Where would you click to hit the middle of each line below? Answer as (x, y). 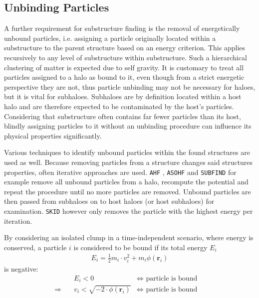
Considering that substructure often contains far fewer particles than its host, (123, 116)
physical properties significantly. (53, 135)
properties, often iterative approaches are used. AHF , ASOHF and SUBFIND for (120, 172)
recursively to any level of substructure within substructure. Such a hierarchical (126, 57)
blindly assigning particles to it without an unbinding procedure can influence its (128, 126)
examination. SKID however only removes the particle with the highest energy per (129, 211)
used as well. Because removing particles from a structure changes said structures (129, 162)
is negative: (21, 269)
